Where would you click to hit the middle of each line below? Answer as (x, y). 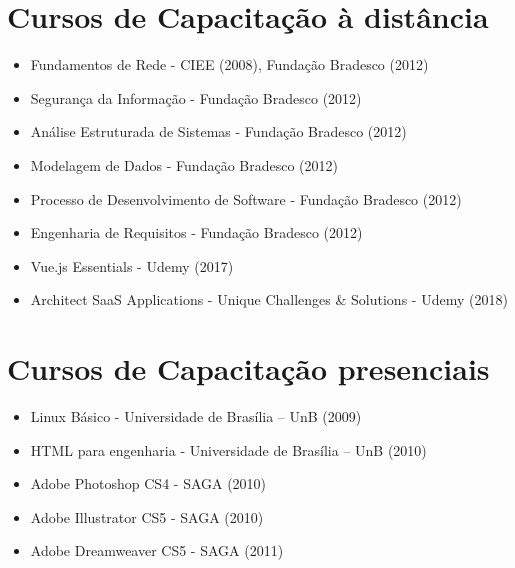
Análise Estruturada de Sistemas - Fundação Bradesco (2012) (218, 131)
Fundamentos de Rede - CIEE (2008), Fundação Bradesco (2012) (229, 64)
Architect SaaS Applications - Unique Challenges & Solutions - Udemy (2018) (269, 299)
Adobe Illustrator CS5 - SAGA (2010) (147, 516)
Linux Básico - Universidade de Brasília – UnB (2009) (196, 416)
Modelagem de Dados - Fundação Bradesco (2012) (184, 164)
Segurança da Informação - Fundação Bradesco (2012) (196, 97)
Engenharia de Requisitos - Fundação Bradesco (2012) (196, 232)
